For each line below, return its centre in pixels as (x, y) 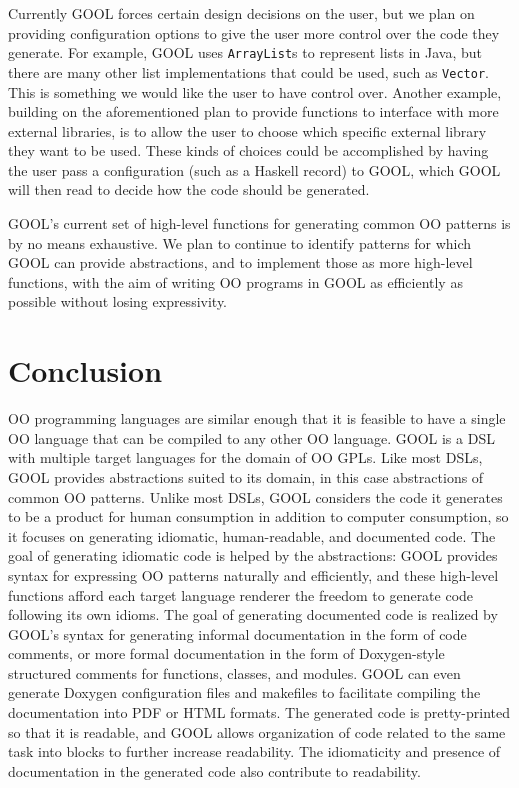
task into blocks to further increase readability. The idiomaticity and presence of (254, 751)
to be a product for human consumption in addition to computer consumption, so (258, 516)
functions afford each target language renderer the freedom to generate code (241, 594)
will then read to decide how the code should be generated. (189, 189)
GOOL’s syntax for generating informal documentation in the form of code (237, 633)
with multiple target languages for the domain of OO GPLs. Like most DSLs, (245, 457)
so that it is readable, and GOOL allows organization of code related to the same (257, 731)
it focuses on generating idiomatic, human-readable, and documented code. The (252, 535)
